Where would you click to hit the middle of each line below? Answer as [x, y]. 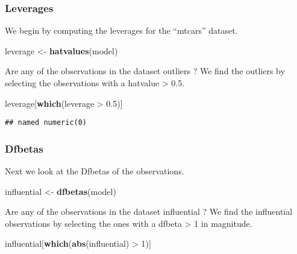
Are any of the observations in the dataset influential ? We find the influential [149, 211]
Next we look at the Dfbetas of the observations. [95, 171]
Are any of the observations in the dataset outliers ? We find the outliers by [145, 71]
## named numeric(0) [46, 123]
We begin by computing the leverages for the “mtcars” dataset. [121, 30]
